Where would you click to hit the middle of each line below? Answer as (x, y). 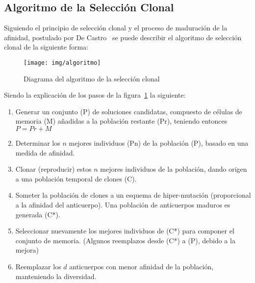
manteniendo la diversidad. (56, 276)
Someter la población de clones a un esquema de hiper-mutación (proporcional (133, 195)
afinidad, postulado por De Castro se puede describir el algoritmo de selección (123, 37)
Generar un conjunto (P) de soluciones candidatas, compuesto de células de (129, 111)
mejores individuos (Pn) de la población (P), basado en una (159, 143)
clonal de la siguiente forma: (46, 47)
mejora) (27, 250)
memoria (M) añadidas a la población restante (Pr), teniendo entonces (121, 121)
